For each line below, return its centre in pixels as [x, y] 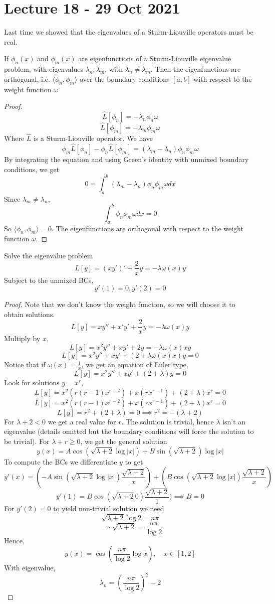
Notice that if [25, 364]
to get [134, 461]
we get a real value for [82, 421]
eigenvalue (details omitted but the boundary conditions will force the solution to [129, 431]
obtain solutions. [30, 314]
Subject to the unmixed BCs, [49, 280]
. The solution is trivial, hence [168, 421]
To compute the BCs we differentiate [61, 461]
